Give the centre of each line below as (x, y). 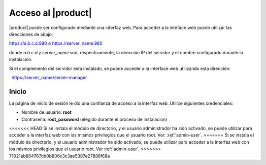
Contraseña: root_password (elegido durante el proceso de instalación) (94, 119)
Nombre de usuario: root (47, 112)
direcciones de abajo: (31, 34)
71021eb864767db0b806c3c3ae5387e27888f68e (60, 156)
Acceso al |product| (50, 13)
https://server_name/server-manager (49, 77)
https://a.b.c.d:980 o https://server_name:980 (56, 43)
